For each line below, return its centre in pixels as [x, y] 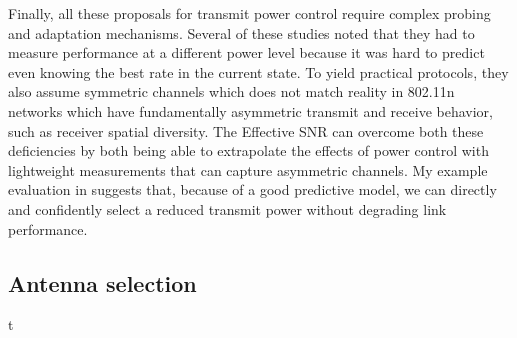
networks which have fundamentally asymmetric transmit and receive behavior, [250, 110]
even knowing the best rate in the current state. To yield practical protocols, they [258, 71]
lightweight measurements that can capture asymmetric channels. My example [248, 169]
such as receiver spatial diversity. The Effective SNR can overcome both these [246, 130]
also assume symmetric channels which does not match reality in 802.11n [231, 91]
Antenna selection [102, 282]
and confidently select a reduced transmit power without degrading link [227, 208]
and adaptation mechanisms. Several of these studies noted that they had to [241, 32]
